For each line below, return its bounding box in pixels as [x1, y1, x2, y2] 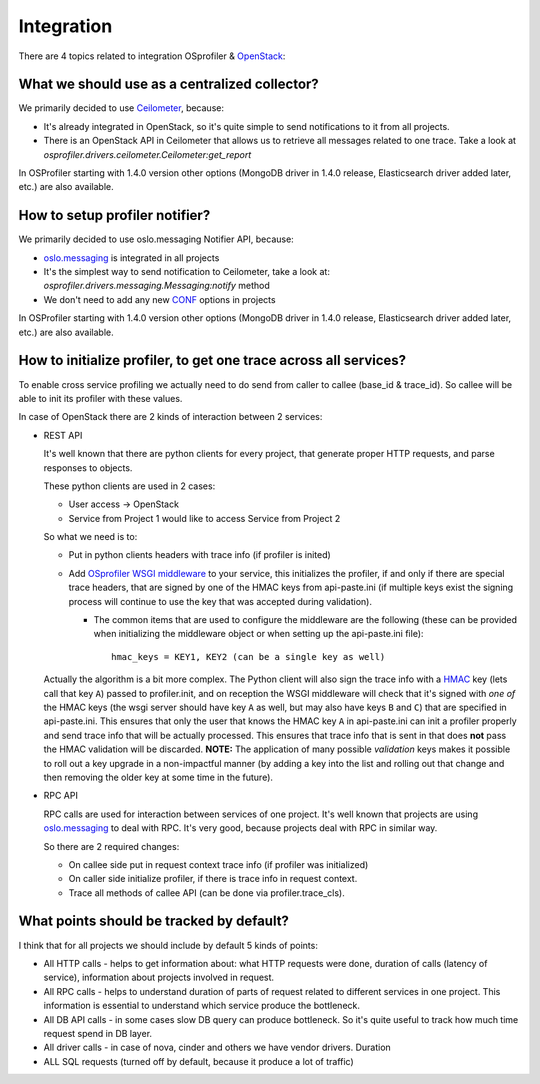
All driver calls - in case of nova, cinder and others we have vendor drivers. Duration [43, 1041, 392, 1054]
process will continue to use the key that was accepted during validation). [68, 595, 372, 607]
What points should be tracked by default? [18, 913, 290, 930]
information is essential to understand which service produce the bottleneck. [43, 1000, 360, 1012]
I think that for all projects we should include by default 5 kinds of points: [18, 939, 319, 951]
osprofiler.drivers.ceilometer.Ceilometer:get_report [43, 148, 252, 160]
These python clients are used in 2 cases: [43, 480, 216, 492]
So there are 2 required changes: [43, 840, 180, 852]
